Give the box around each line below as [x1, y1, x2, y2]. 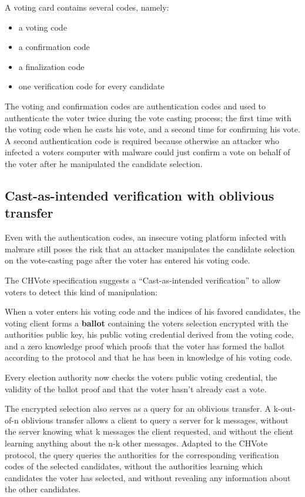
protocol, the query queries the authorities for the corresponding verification [5, 448, 279, 461]
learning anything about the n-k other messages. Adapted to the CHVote [5, 437, 268, 449]
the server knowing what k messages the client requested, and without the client [5, 425, 294, 438]
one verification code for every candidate [18, 80, 165, 92]
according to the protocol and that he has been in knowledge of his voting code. [5, 351, 293, 363]
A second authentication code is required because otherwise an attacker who [5, 134, 280, 146]
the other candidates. [5, 483, 81, 495]
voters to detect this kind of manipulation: [5, 285, 157, 298]
